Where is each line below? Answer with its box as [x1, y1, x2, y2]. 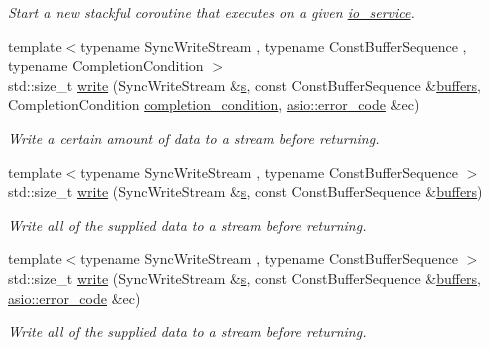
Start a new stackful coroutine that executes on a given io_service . [8, 2, 415, 22]
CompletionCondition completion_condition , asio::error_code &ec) [8, 94, 420, 115]
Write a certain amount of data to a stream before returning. [8, 127, 380, 148]
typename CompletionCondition [8, 55, 204, 76]
